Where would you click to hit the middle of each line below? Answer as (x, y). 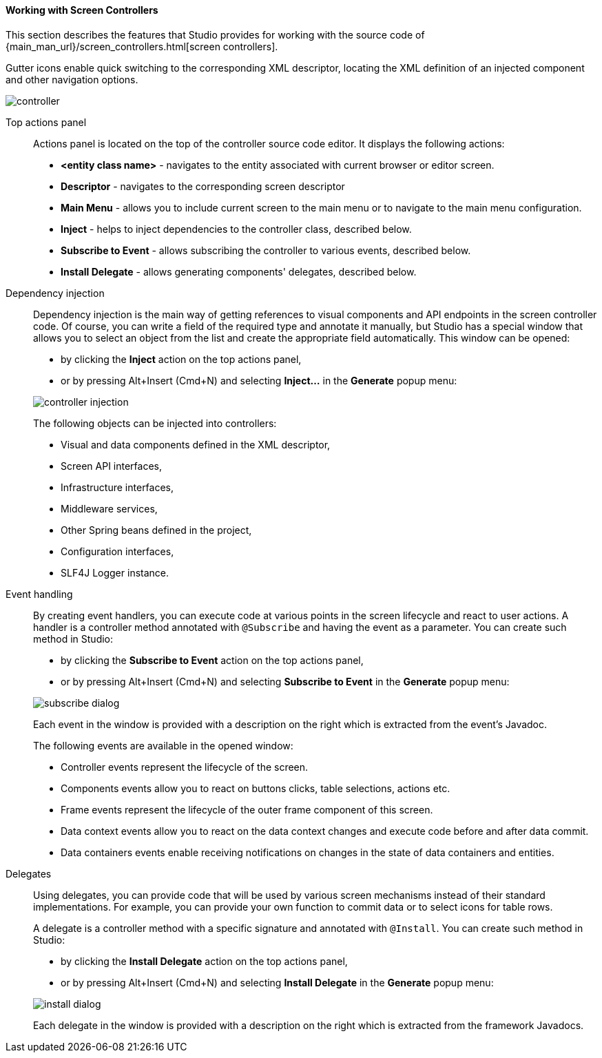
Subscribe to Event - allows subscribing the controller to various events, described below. (266, 250)
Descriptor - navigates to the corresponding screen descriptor (203, 186)
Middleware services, (109, 508)
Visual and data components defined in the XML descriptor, (196, 444)
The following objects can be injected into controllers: (155, 423)
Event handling (39, 594)
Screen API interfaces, (112, 466)
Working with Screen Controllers (82, 10)
